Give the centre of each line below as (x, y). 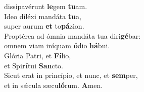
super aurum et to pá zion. (44, 26)
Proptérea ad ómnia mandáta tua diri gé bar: (73, 35)
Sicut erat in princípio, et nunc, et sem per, (71, 75)
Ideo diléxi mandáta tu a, (43, 16)
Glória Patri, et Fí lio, (38, 55)
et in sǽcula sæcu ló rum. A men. (54, 85)
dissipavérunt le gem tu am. (46, 6)
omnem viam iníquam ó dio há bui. (57, 45)
